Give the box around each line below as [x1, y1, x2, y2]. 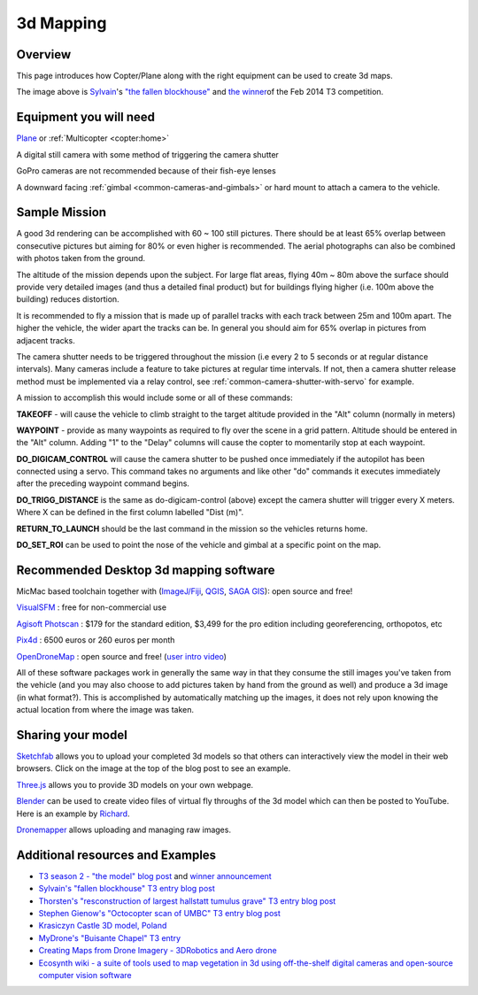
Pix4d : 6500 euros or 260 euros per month [16, 635, 175, 645]
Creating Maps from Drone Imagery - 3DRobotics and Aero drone [38, 945, 278, 956]
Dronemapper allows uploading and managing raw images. [16, 824, 232, 835]
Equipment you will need [16, 110, 155, 125]
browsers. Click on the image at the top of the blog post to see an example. [16, 763, 291, 774]
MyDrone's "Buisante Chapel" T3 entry [38, 932, 181, 943]
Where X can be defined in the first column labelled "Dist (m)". [16, 507, 244, 518]
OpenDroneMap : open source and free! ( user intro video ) [16, 651, 227, 661]
